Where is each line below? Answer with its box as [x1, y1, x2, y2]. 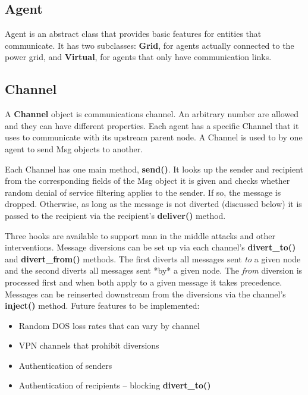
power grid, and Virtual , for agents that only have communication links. [5, 51, 272, 63]
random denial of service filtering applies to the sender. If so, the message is [5, 186, 281, 198]
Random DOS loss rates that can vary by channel [18, 319, 200, 331]
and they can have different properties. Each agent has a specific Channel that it [5, 119, 299, 131]
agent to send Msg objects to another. [5, 142, 143, 155]
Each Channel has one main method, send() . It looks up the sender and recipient [5, 162, 304, 175]
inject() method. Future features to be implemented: [5, 299, 200, 312]
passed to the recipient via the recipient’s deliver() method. [5, 209, 226, 221]
